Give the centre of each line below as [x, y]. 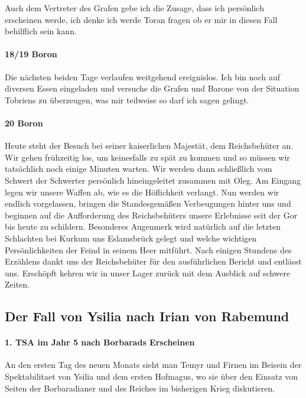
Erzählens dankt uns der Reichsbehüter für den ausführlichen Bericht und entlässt [153, 261]
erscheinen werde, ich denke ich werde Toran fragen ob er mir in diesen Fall [141, 19]
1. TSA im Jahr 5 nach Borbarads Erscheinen [100, 342]
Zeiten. [17, 284]
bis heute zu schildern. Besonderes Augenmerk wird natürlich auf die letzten [143, 226]
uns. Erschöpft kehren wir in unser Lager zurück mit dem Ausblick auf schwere [148, 273]
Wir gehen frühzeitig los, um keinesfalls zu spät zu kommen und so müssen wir [147, 157]
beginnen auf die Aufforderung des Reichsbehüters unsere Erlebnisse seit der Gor [151, 215]
